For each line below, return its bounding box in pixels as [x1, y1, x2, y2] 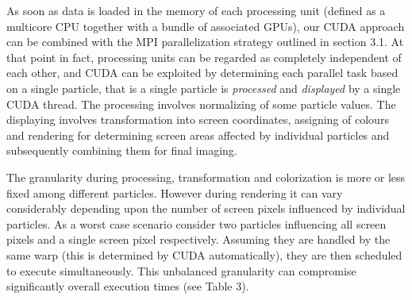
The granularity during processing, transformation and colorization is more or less [6, 168, 406, 185]
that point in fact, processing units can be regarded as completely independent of [6, 48, 402, 65]
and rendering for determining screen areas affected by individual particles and [6, 126, 390, 143]
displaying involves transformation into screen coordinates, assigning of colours [6, 111, 389, 128]
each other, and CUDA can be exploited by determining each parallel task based [6, 64, 399, 81]
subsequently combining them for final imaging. [6, 142, 237, 159]
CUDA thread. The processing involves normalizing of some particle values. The [6, 95, 396, 112]
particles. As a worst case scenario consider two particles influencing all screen [6, 215, 387, 232]
